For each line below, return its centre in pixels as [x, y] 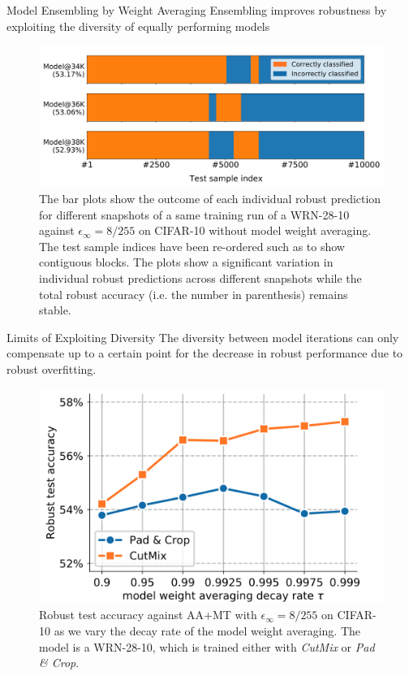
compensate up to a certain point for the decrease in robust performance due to [205, 353]
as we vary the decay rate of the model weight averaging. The [207, 630]
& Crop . [59, 663]
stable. [55, 310]
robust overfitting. [52, 369]
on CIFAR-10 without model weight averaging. [255, 230]
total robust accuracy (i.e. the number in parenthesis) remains [194, 294]
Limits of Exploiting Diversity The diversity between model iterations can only [203, 337]
